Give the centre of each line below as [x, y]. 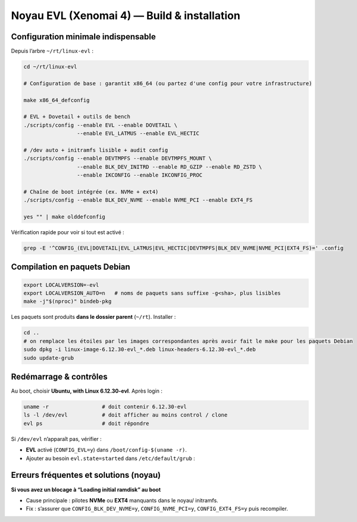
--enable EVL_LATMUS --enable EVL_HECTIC [138, 133]
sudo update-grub [49, 358]
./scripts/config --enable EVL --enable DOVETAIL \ [101, 125]
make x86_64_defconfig [57, 100]
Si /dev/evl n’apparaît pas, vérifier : [57, 439]
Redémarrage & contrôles [59, 376]
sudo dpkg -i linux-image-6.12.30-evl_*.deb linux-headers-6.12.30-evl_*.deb [140, 349]
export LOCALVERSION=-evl [61, 285]
